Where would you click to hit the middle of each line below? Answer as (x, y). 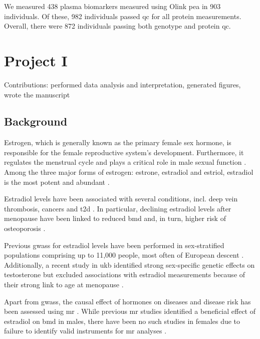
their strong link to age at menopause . (64, 285)
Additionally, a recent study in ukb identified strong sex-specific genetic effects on (129, 264)
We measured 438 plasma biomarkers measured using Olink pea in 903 (112, 6)
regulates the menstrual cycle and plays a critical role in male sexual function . (125, 162)
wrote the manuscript (37, 94)
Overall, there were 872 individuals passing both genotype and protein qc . (117, 26)
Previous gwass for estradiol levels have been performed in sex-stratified (114, 245)
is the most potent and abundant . (57, 182)
